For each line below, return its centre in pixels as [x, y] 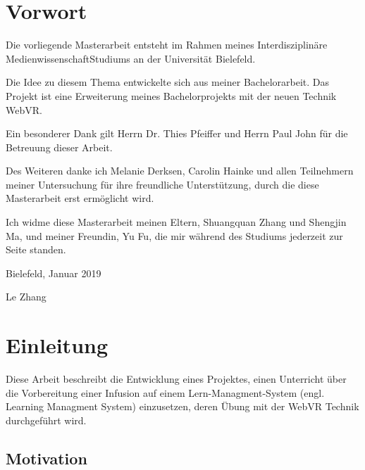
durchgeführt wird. [46, 420]
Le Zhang [26, 297]
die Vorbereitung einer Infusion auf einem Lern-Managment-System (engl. [165, 392]
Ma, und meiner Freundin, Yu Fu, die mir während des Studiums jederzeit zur [174, 235]
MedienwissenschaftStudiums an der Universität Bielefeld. [131, 58]
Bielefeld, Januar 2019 [54, 273]
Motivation [47, 458]
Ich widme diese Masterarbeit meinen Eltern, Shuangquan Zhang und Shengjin [176, 222]
